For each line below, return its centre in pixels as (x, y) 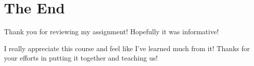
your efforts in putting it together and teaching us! (81, 58)
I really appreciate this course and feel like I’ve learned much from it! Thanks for (127, 48)
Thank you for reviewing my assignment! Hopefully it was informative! (111, 32)
